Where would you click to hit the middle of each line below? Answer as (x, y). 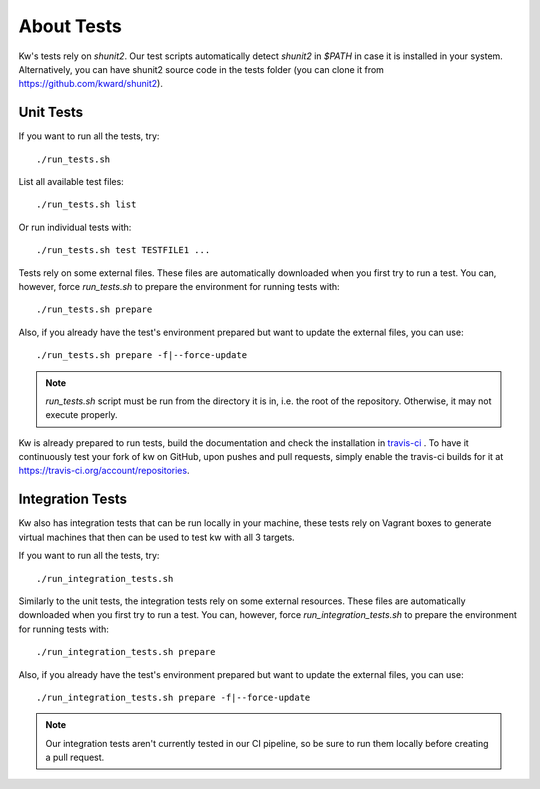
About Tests (70, 26)
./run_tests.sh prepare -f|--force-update (142, 355)
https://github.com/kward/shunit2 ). (91, 84)
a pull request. (75, 757)
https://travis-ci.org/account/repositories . (104, 471)
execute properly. (82, 415)
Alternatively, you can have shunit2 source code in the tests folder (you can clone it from (201, 69)
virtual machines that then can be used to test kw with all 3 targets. (156, 537)
